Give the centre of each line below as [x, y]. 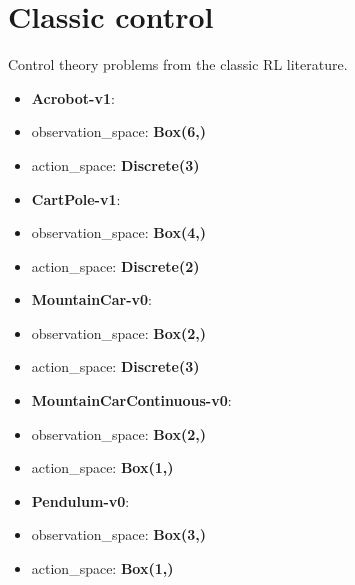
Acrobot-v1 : [73, 97]
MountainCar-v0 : [91, 299]
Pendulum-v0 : [80, 500]
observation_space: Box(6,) [118, 131]
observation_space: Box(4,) [118, 232]
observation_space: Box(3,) [118, 534]
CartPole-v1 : [76, 198]
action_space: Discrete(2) [115, 265]
